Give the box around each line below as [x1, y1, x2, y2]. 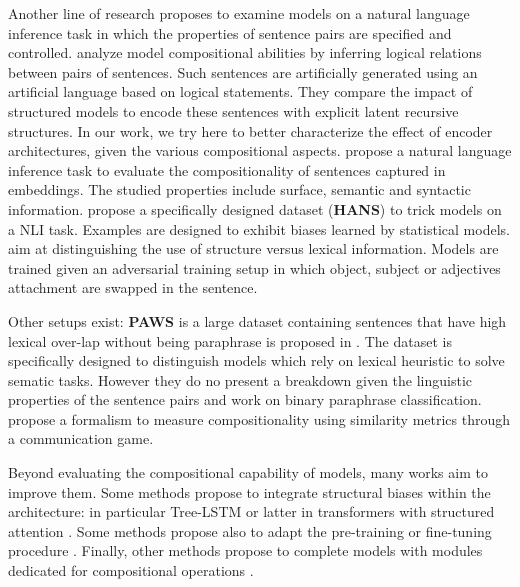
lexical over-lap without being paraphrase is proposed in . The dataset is [8, 330, 452, 351]
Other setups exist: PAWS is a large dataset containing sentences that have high [8, 310, 507, 331]
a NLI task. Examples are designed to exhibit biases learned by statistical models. [8, 218, 510, 239]
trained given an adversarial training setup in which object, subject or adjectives [8, 257, 501, 278]
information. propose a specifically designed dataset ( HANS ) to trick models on [8, 198, 502, 219]
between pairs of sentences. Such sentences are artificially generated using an [8, 61, 478, 82]
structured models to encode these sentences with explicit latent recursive [8, 100, 459, 121]
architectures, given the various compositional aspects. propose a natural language [8, 140, 512, 161]
